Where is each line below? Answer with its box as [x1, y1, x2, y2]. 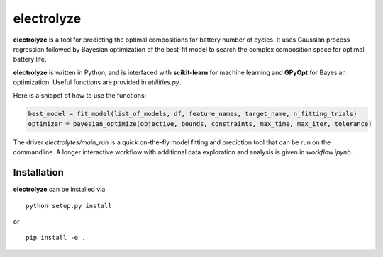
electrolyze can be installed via [13, 185, 106, 194]
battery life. [13, 55, 47, 64]
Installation [13, 166, 64, 178]
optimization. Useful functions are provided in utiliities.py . [13, 78, 182, 86]
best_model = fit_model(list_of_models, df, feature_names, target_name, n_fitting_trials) [28, 110, 357, 118]
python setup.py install [26, 202, 112, 210]
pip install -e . [26, 234, 86, 242]
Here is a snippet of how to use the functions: [13, 91, 147, 99]
